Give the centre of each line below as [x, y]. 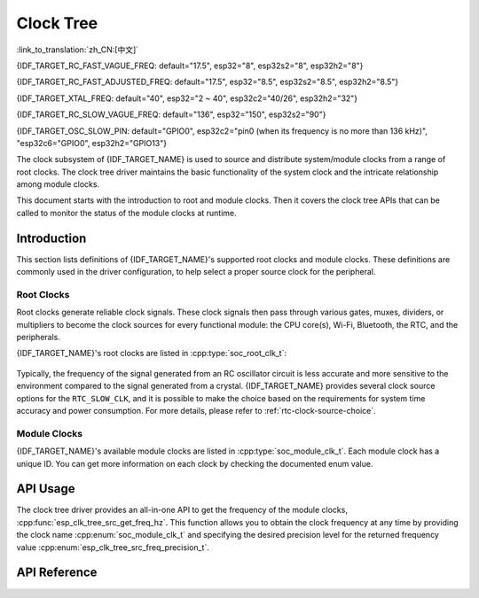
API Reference [57, 573]
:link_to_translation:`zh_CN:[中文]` [78, 50]
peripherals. [39, 338]
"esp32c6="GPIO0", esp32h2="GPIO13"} [92, 143]
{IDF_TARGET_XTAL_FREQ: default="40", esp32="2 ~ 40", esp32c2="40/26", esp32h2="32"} [187, 98]
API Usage [46, 489]
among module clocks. [58, 184]
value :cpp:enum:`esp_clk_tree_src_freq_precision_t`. [113, 547]
